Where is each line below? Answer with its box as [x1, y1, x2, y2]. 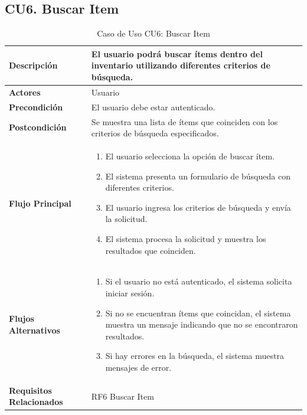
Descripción [9, 59, 58, 71]
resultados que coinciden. [105, 244, 196, 256]
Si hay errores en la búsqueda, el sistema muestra [105, 349, 284, 362]
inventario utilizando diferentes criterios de [91, 59, 270, 71]
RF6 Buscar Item [91, 390, 154, 402]
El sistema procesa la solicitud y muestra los [105, 232, 266, 244]
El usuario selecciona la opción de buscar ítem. [105, 149, 275, 162]
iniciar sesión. [105, 286, 155, 299]
